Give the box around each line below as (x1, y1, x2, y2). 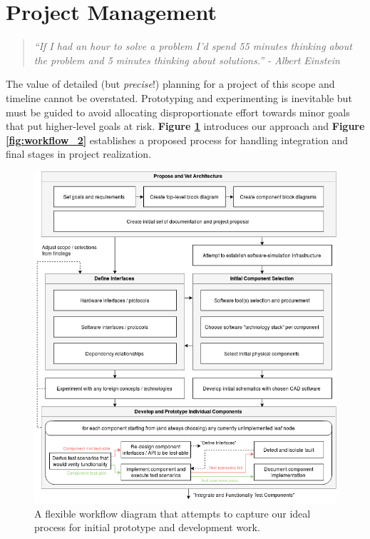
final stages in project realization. (6, 146, 152, 161)
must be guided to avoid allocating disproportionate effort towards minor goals (6, 104, 350, 119)
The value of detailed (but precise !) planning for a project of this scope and (6, 76, 335, 91)
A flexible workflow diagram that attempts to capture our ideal (34, 505, 311, 520)
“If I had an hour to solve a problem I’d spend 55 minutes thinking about (34, 39, 352, 54)
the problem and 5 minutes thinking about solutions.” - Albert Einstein (34, 52, 340, 67)
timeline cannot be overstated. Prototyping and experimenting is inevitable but (6, 90, 352, 105)
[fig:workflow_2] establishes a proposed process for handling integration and (6, 132, 349, 147)
